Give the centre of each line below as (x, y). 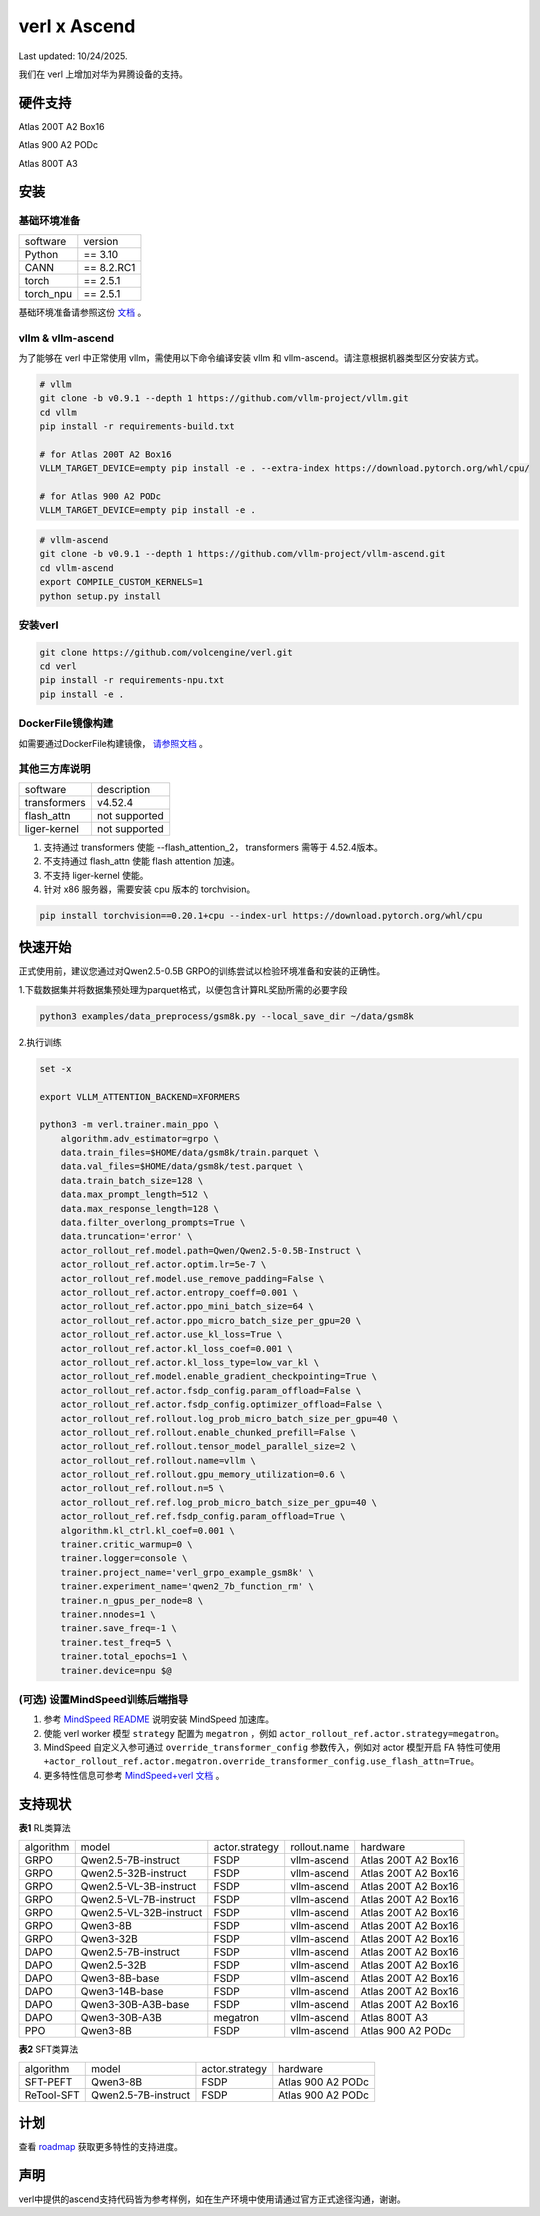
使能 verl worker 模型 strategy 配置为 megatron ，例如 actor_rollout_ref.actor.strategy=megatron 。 (274, 1733)
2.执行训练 (40, 1042)
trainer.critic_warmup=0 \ (127, 1544)
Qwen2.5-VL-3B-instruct (138, 1887)
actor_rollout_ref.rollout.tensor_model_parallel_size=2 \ (208, 1446)
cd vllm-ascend (76, 568)
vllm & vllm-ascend (66, 338)
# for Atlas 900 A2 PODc (100, 496)
